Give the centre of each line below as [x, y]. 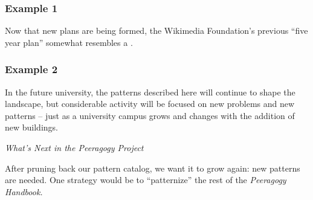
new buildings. [31, 127]
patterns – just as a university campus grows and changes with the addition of [150, 115]
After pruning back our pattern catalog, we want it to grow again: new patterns [153, 168]
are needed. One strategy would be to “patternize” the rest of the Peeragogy [146, 180]
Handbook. [24, 191]
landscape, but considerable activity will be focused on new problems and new [150, 104]
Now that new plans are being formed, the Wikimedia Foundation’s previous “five [156, 31]
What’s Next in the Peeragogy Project [74, 147]
